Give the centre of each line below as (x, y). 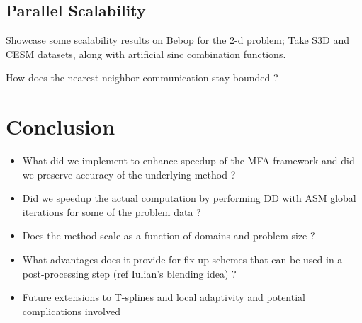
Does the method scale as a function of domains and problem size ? (169, 236)
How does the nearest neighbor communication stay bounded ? (142, 78)
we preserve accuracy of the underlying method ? (129, 174)
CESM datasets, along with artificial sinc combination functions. (146, 53)
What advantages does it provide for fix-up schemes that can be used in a (182, 260)
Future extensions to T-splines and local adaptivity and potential (164, 297)
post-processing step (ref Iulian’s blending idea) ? (129, 273)
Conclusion (61, 126)
